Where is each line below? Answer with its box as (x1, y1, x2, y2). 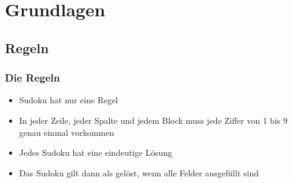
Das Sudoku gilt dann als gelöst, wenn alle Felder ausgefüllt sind (19, 166, 259, 179)
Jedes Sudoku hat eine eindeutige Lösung (19, 146, 172, 159)
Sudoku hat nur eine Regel (19, 94, 118, 106)
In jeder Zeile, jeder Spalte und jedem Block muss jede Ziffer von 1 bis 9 (19, 114, 288, 126)
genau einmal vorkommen (19, 126, 114, 138)
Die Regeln (5, 70, 60, 85)
